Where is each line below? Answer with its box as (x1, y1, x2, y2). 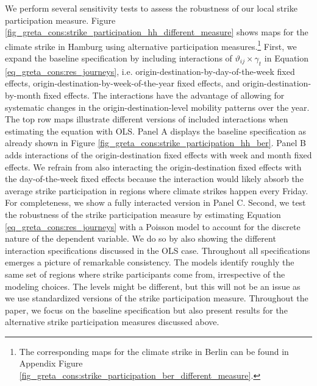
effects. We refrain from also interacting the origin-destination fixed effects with (5, 160, 302, 173)
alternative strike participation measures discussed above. (5, 315, 219, 328)
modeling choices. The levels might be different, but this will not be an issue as (5, 279, 301, 292)
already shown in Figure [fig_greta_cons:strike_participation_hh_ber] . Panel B (5, 136, 306, 149)
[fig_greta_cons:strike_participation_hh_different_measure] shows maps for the (5, 26, 308, 38)
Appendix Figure (19, 357, 83, 370)
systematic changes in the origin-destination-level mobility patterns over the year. (5, 100, 310, 113)
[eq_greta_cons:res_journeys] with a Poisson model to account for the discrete (5, 220, 301, 233)
